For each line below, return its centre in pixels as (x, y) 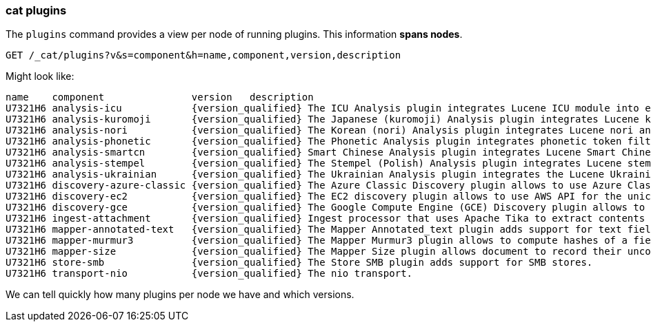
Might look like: (40, 76)
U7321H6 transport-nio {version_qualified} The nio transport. (209, 274)
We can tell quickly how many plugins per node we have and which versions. (180, 295)
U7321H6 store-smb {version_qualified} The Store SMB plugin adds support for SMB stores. (299, 263)
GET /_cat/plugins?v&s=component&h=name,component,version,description (203, 55)
